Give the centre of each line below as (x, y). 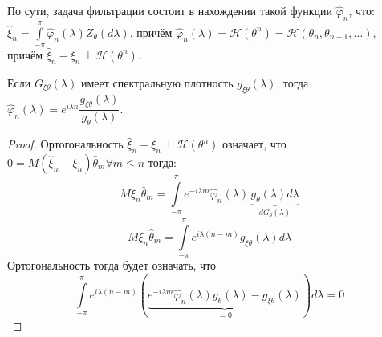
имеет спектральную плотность (157, 82)
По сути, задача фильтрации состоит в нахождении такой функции (170, 10)
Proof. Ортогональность (65, 144)
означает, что (254, 144)
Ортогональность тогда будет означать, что (112, 265)
